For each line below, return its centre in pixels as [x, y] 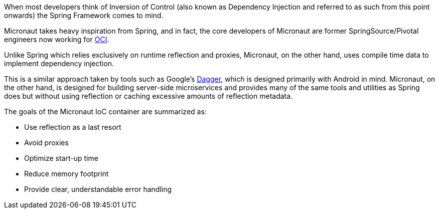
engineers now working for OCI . [57, 39]
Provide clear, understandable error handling [98, 189]
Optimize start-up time [61, 158]
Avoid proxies [46, 143]
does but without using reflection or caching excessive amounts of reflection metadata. [149, 96]
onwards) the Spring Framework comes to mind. [84, 15]
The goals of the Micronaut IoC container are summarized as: [105, 112]
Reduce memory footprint [66, 174]
